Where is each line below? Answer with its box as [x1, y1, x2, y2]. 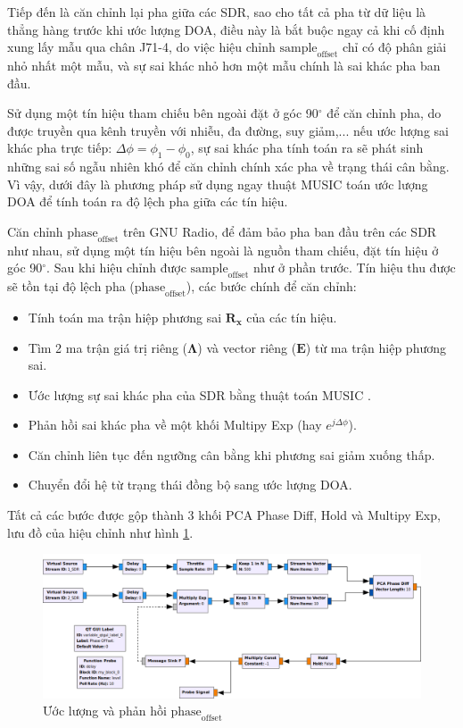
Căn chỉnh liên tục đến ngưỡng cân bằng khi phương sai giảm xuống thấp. [28, 445, 435, 464]
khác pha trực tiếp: [7, 138, 112, 157]
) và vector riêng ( [197, 338, 297, 356]
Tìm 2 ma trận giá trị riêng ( [28, 338, 188, 356]
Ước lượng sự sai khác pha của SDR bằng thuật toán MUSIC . [28, 385, 371, 404]
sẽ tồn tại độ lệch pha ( [7, 277, 135, 296]
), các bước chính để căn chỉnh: [186, 277, 357, 296]
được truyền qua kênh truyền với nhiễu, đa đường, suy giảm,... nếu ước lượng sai [7, 121, 449, 139]
